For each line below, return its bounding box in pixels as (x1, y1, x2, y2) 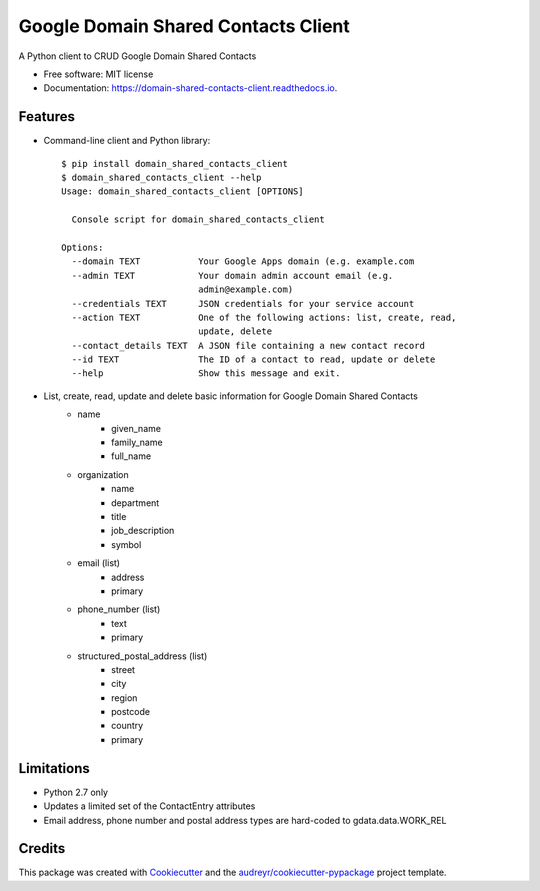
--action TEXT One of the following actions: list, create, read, (71, 311, 457, 323)
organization (77, 468, 129, 480)
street (111, 663, 135, 675)
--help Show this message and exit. (71, 368, 341, 379)
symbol (111, 538, 142, 550)
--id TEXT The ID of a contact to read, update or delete (71, 354, 436, 365)
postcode (111, 706, 150, 718)
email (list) (77, 557, 120, 569)
